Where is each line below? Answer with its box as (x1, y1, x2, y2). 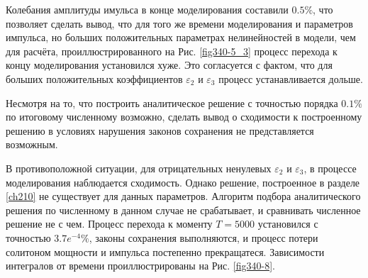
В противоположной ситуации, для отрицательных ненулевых (6, 160, 272, 175)
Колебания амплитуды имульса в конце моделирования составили (6, 2, 289, 16)
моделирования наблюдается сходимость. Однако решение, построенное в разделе (6, 174, 360, 189)
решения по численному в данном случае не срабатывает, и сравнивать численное (6, 202, 361, 217)
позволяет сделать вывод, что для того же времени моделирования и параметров (6, 16, 353, 30)
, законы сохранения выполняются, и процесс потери (89, 230, 318, 245)
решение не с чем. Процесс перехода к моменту (6, 216, 213, 231)
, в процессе (303, 160, 357, 175)
